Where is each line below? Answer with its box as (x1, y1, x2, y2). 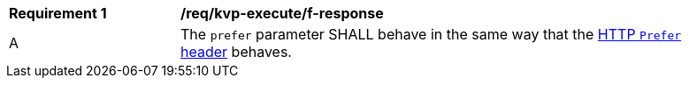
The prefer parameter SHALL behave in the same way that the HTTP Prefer (180, 25, 682, 43)
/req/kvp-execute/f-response (180, 4, 384, 22)
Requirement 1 (9, 4, 107, 22)
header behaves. (180, 43, 292, 60)
